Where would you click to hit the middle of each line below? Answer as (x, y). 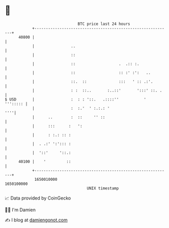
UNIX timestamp (103, 188)
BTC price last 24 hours (104, 24)
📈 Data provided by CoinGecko (38, 198)
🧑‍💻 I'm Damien (20, 210)
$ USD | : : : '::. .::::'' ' (75, 99)
